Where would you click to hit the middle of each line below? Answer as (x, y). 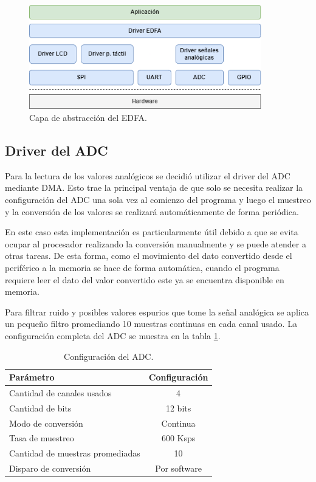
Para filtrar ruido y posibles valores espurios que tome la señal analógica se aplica (157, 312)
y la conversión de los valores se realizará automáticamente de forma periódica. (152, 211)
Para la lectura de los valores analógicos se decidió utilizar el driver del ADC (148, 175)
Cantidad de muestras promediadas (75, 453)
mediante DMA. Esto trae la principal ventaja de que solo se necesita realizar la (154, 188)
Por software (178, 468)
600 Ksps (178, 438)
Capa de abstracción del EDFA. (88, 117)
